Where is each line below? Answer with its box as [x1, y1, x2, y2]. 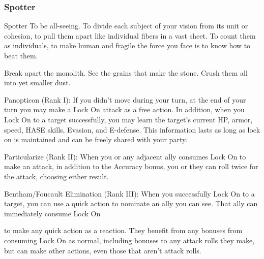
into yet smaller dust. [4, 77, 71, 88]
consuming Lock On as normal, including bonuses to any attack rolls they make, [4, 235, 255, 245]
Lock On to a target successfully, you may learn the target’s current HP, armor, [4, 114, 253, 124]
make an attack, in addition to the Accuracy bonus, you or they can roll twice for [4, 161, 258, 172]
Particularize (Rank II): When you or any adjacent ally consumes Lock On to [4, 151, 246, 161]
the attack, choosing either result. [4, 171, 109, 181]
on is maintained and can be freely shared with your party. [4, 134, 188, 145]
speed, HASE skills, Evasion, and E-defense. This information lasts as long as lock [4, 124, 260, 135]
